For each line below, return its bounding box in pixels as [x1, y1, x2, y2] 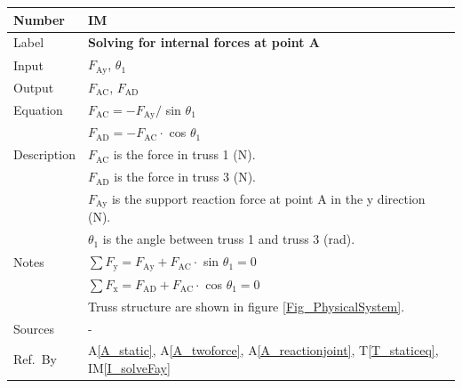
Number [13, 10, 65, 28]
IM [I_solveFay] [87, 358, 171, 376]
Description [13, 145, 76, 164]
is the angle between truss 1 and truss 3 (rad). [102, 230, 355, 248]
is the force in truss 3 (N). [114, 167, 256, 186]
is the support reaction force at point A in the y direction [111, 189, 426, 207]
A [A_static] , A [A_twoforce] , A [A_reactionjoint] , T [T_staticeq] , [87, 341, 439, 360]
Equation [13, 101, 63, 119]
